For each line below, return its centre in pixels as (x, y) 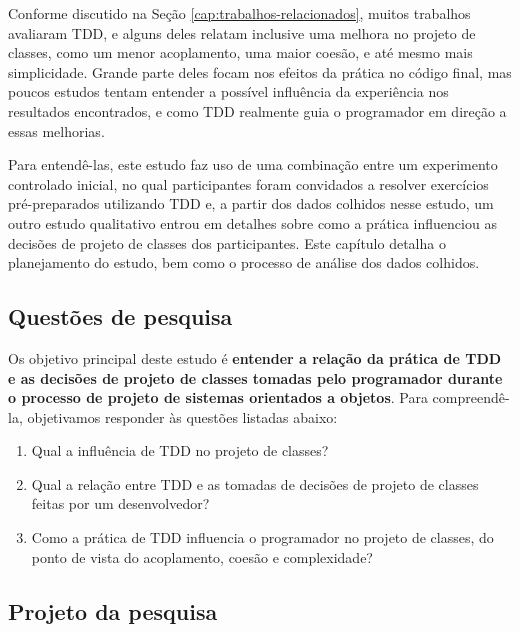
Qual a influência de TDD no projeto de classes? (180, 450)
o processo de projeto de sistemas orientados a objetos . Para (218, 397)
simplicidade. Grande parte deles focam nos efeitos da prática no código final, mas (260, 71)
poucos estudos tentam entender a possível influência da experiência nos (228, 91)
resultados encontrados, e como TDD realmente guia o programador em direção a (257, 110)
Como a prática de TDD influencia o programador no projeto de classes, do (262, 537)
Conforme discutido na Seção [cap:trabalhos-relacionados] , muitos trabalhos (239, 13)
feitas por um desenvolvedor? (120, 503)
